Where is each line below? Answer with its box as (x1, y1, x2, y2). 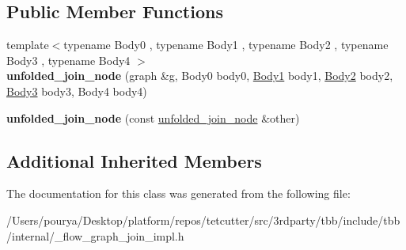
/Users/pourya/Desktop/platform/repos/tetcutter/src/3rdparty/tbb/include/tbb (6, 211, 400, 228)
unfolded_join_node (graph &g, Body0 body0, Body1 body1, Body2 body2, (6, 67, 393, 84)
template (6, 36, 49, 53)
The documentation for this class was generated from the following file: (6, 185, 351, 202)
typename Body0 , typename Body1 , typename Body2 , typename (63, 36, 389, 53)
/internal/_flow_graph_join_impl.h (6, 227, 184, 244)
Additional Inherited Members (6, 148, 262, 172)
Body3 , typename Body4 (6, 51, 131, 68)
